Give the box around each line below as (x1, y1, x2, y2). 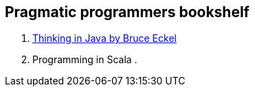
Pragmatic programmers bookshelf (5, 3, 250, 21)
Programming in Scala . (32, 54, 137, 66)
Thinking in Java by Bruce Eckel (32, 32, 177, 45)
